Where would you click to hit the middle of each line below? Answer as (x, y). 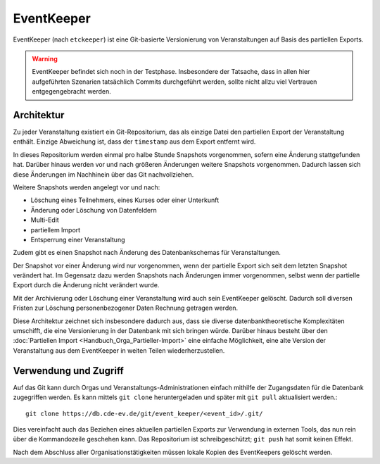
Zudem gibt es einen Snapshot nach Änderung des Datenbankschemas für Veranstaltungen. (147, 253)
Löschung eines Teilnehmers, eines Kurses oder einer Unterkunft (125, 200)
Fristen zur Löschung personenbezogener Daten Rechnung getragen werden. (126, 308)
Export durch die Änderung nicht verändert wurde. (86, 285)
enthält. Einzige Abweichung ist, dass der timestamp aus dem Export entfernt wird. (134, 142)
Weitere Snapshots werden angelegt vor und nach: (87, 187)
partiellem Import (56, 230)
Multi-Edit (45, 220)
